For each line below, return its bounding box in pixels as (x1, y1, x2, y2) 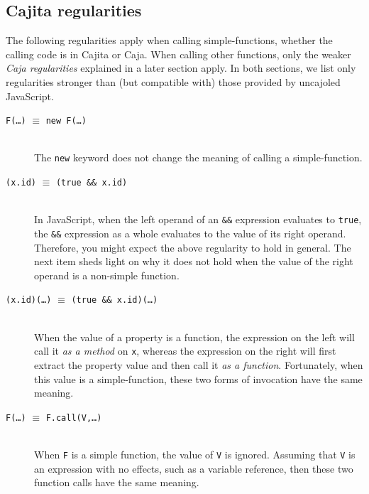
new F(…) (45, 116, 87, 127)
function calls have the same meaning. (34, 475, 199, 490)
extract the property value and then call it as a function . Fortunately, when (34, 357, 363, 372)
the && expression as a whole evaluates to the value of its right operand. (34, 225, 346, 240)
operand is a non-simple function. (34, 267, 180, 282)
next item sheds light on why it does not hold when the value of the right (34, 254, 353, 269)
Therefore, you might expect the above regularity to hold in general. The (34, 240, 351, 254)
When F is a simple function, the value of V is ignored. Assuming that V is (34, 446, 356, 461)
